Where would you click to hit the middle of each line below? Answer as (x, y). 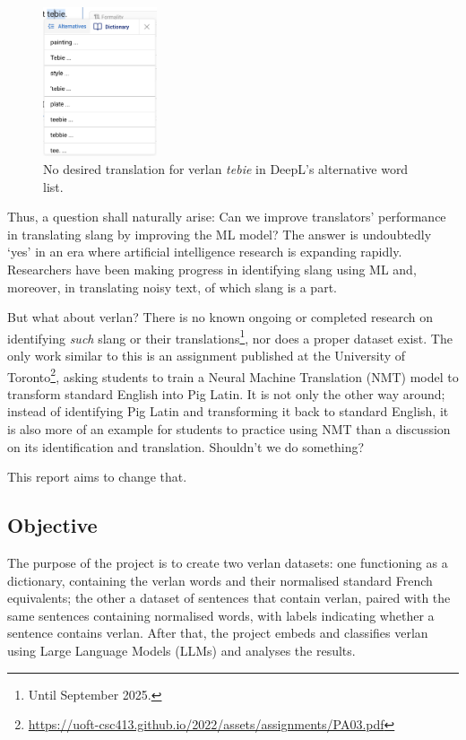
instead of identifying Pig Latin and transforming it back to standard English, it (228, 411)
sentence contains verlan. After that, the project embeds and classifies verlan (218, 633)
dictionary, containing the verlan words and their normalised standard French (220, 580)
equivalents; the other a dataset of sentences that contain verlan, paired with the (229, 598)
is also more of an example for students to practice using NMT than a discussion (229, 428)
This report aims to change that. (97, 477)
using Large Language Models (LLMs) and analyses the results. (181, 650)
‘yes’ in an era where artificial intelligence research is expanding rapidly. (205, 252)
